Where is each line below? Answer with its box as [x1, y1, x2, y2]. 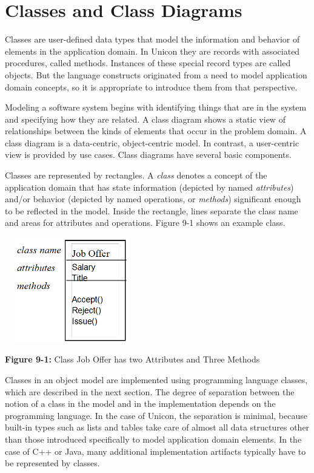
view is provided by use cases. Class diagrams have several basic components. [5, 148, 292, 161]
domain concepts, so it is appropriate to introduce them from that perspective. [5, 80, 298, 93]
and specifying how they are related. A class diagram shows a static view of [5, 112, 286, 125]
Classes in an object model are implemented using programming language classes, [5, 373, 308, 386]
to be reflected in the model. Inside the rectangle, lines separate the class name [5, 204, 298, 217]
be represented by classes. [5, 457, 100, 469]
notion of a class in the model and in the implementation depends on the [5, 397, 276, 410]
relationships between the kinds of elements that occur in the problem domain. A [5, 124, 307, 137]
